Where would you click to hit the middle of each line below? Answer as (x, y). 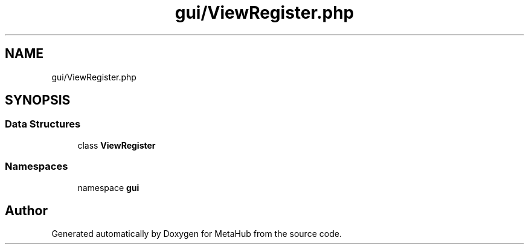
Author (26, 210)
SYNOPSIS (38, 100)
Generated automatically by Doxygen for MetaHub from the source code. (197, 234)
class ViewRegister (117, 145)
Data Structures (43, 124)
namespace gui (108, 187)
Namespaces (37, 167)
